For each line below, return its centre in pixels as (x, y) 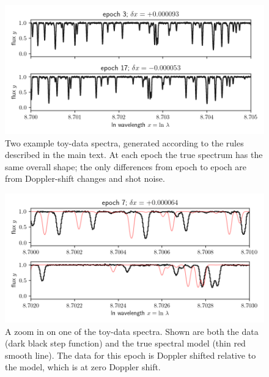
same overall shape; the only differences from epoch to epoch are (126, 166)
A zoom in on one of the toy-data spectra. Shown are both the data (132, 331)
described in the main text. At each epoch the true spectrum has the (134, 155)
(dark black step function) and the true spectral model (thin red (125, 343)
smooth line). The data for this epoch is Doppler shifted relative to (131, 355)
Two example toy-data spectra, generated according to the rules (124, 142)
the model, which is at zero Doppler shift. (83, 367)
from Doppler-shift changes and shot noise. (85, 178)
